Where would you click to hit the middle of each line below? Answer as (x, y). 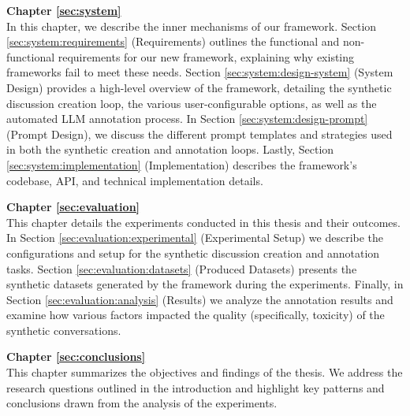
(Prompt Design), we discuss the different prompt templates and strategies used (199, 134)
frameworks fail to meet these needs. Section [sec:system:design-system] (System (200, 72)
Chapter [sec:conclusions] (76, 357)
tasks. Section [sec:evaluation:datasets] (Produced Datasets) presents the (182, 268)
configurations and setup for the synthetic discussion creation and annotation (193, 253)
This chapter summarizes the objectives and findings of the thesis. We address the (205, 372)
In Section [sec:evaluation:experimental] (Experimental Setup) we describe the (195, 238)
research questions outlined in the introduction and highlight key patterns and (196, 387)
